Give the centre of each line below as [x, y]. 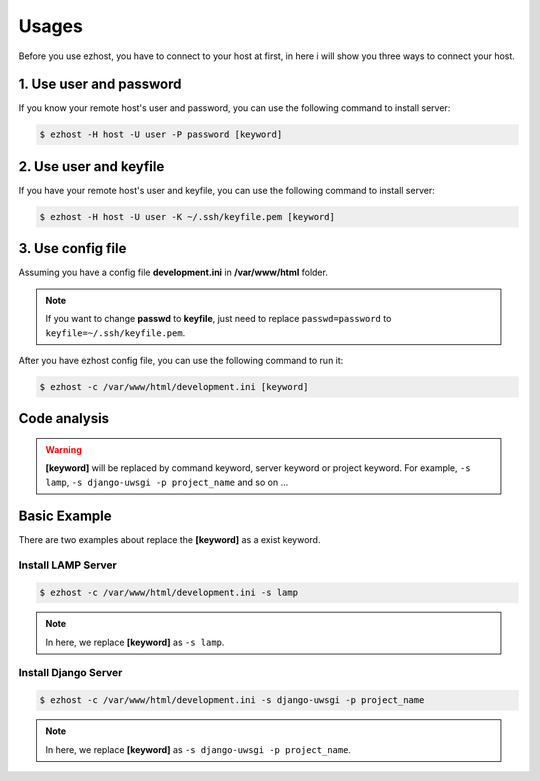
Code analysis [64, 418]
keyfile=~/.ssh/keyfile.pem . [115, 332]
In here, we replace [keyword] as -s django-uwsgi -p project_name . [198, 749]
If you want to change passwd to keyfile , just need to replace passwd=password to [218, 319]
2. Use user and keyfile [91, 166]
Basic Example [65, 515]
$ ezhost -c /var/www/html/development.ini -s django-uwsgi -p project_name [232, 700]
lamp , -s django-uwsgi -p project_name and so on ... [167, 482]
